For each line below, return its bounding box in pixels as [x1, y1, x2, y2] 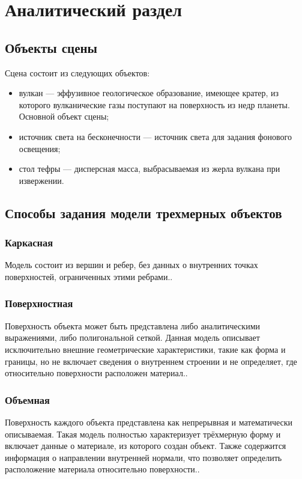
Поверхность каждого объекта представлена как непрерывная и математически [5, 415, 293, 428]
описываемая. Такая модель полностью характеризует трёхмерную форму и [5, 427, 281, 440]
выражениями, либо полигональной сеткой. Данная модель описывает [5, 331, 260, 344]
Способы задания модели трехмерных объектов [5, 203, 282, 222]
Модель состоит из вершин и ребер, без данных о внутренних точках [5, 258, 258, 271]
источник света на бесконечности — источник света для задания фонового [19, 130, 292, 142]
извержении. [19, 174, 64, 186]
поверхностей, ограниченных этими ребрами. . [5, 270, 173, 282]
